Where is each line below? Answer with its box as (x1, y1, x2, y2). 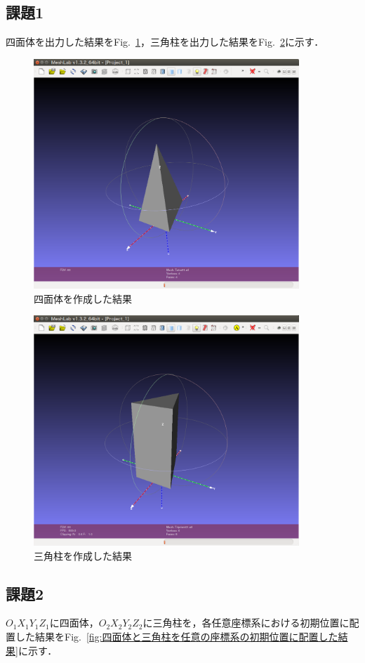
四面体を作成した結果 (34, 291, 132, 306)
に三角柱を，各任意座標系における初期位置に (142, 615, 350, 630)
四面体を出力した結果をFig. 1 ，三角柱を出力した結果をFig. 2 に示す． (6, 34, 324, 49)
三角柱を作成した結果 (34, 548, 132, 563)
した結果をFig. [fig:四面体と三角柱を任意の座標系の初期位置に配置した (15, 629, 338, 644)
